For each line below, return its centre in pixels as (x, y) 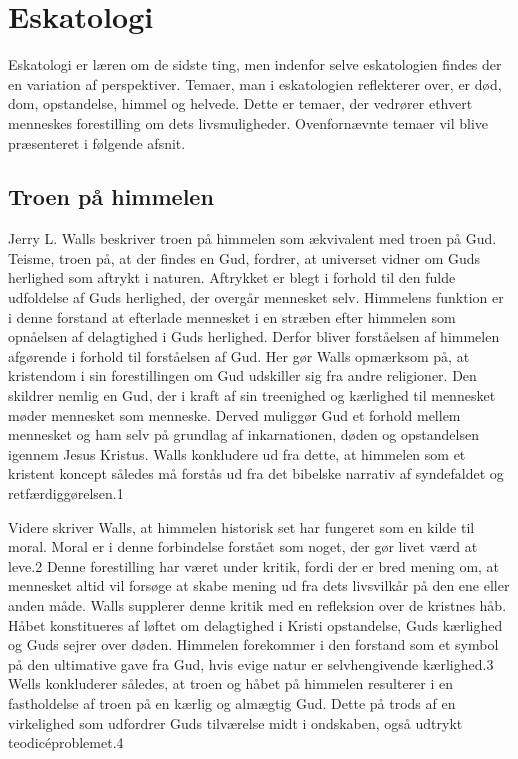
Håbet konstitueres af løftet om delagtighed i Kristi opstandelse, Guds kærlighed (255, 624)
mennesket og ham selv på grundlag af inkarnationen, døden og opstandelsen (243, 434)
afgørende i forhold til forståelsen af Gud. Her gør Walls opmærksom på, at (239, 355)
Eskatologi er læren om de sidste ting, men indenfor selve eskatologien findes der (255, 64)
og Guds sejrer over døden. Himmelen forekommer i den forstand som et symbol (253, 644)
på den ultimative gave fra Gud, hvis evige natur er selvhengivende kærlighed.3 (251, 663)
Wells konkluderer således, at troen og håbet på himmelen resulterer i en (231, 683)
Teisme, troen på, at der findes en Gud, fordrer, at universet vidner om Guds (244, 257)
